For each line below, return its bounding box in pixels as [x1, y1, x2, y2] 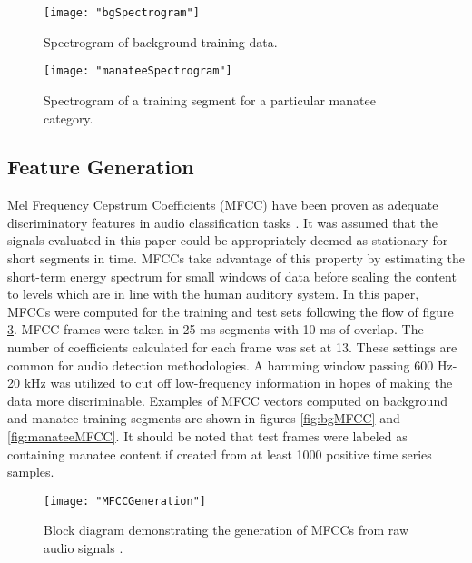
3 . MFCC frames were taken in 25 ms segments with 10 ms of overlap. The [7, 320, 424, 339]
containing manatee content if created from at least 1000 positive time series [7, 444, 432, 463]
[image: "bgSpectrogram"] [44, 6, 200, 19]
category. [44, 108, 93, 127]
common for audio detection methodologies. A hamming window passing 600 [7, 355, 434, 374]
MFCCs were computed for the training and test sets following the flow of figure [7, 301, 454, 321]
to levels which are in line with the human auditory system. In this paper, [7, 284, 419, 303]
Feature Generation [7, 153, 194, 181]
